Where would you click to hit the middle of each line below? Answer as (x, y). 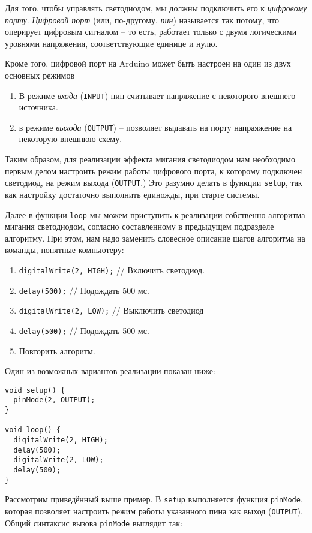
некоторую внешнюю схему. (70, 139)
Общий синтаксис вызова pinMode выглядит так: (94, 523)
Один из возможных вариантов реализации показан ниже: (110, 371)
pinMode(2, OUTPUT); (54, 400)
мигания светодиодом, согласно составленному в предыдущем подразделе (139, 226)
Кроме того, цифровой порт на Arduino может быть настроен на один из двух (148, 63)
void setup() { (35, 390)
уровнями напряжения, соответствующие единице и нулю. (111, 43)
